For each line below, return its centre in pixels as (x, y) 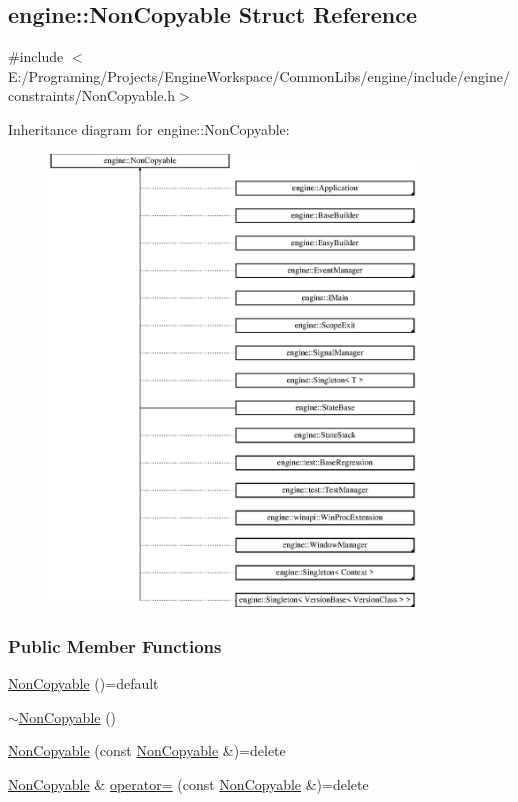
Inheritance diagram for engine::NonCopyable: (149, 128)
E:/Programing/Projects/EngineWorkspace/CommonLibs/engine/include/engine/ (259, 75)
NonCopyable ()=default (83, 682)
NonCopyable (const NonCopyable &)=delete (147, 750)
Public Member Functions (115, 645)
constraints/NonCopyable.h (92, 95)
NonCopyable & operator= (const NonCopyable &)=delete (188, 783)
